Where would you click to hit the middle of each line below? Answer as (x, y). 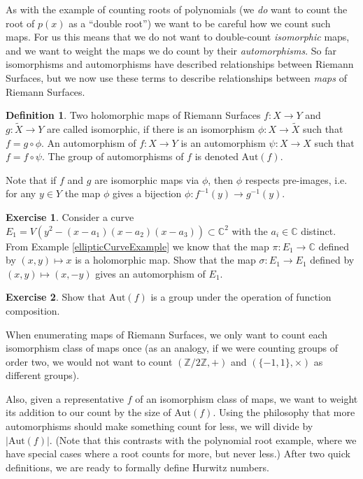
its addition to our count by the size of (88, 412)
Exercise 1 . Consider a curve (70, 216)
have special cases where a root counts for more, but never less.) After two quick (178, 453)
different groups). (43, 375)
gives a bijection (147, 193)
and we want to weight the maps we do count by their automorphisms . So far (171, 50)
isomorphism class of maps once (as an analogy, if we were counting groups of (172, 348)
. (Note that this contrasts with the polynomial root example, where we (203, 439)
